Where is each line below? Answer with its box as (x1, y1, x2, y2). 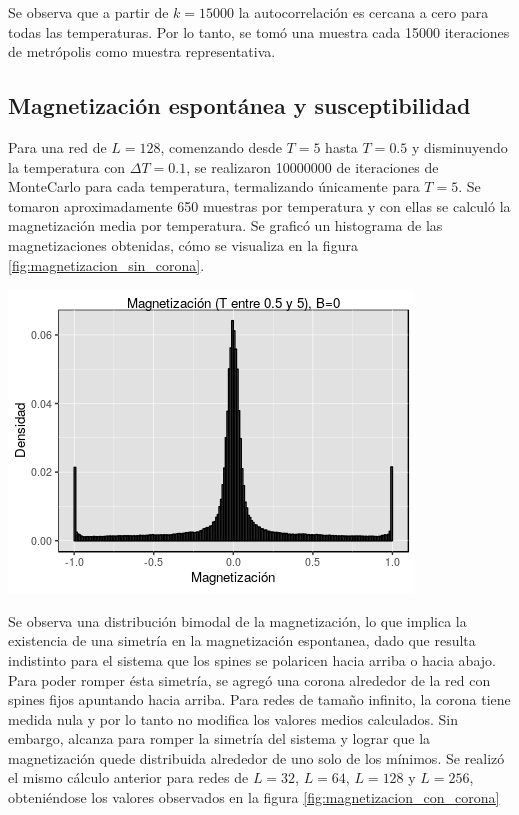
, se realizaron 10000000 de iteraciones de (186, 156, 439, 177)
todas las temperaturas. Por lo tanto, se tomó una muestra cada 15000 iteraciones (8, 21, 510, 42)
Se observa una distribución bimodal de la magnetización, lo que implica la (8, 610, 467, 631)
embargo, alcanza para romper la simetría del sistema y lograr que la (8, 728, 431, 749)
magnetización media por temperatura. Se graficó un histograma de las (8, 215, 443, 236)
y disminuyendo (411, 136, 508, 157)
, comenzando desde (160, 136, 282, 157)
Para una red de (8, 136, 107, 157)
